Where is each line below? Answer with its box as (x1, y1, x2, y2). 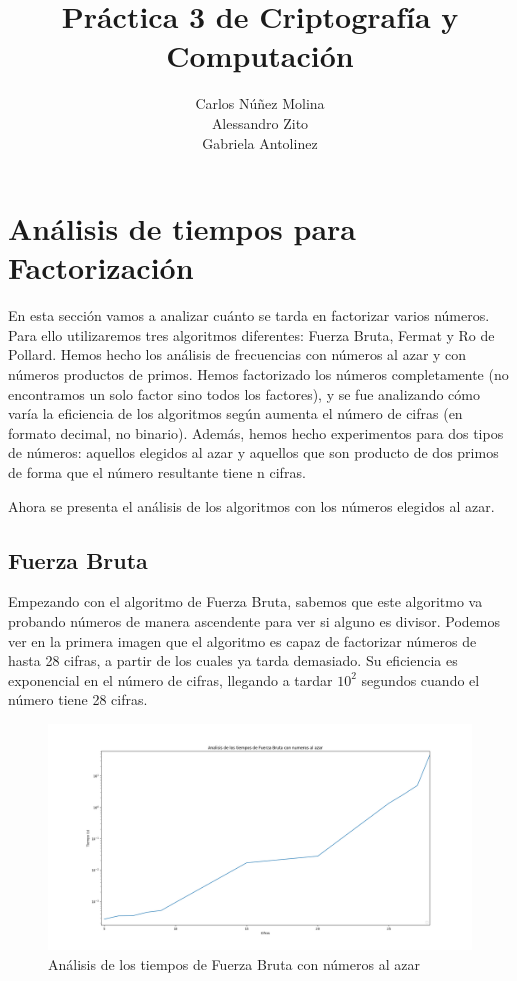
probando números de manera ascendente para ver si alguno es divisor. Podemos (8, 610, 501, 631)
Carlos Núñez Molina (195, 93, 325, 114)
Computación (166, 35, 354, 76)
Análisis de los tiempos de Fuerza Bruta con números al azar (48, 953, 420, 974)
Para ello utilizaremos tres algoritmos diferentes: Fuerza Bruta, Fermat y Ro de (8, 324, 495, 345)
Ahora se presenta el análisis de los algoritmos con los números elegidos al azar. (8, 495, 495, 516)
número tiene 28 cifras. (8, 689, 148, 710)
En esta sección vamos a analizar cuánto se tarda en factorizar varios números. (8, 305, 490, 326)
